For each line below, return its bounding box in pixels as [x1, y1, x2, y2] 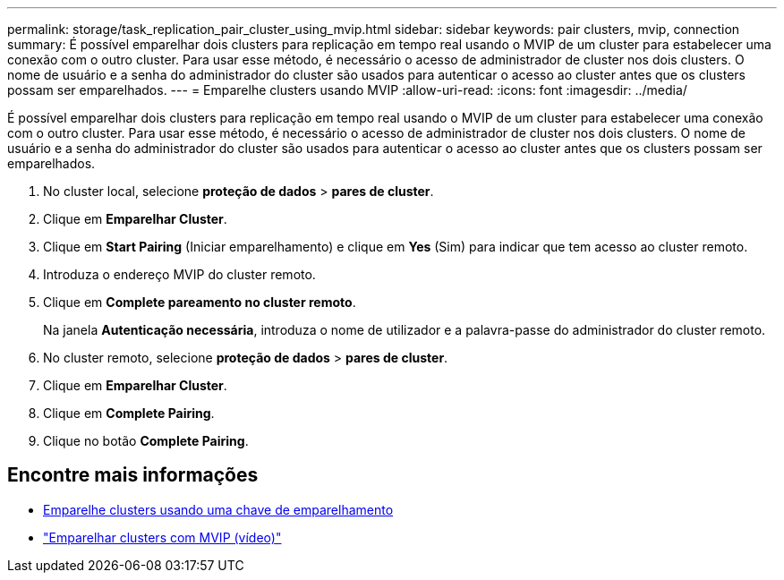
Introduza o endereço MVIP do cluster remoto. [43, 267, 316, 282]
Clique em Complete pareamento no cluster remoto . [43, 294, 356, 310]
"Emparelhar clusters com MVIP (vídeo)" [43, 529, 282, 545]
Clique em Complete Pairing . [43, 405, 215, 421]
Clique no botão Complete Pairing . [43, 433, 249, 448]
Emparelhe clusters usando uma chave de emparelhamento [43, 501, 394, 517]
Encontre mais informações [7, 464, 259, 487]
